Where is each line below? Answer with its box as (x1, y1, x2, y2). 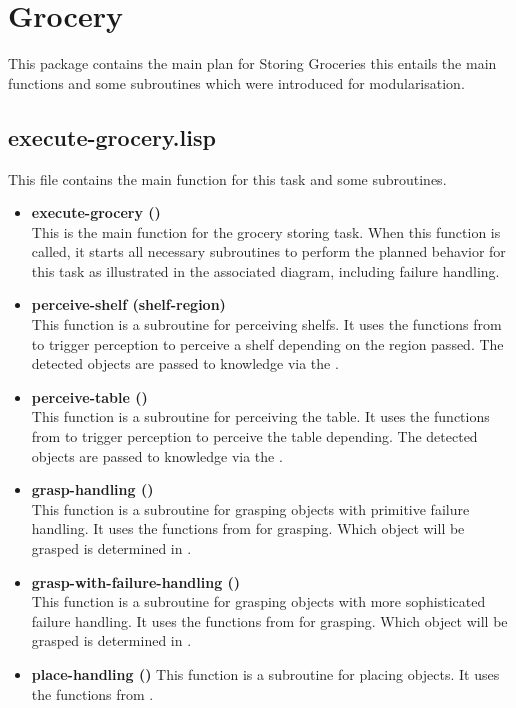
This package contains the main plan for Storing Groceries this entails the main (8, 53, 497, 74)
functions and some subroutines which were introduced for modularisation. (8, 72, 465, 93)
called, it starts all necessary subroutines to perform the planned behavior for (31, 241, 506, 262)
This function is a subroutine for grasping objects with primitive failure (31, 498, 470, 519)
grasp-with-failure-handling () (31, 571, 241, 592)
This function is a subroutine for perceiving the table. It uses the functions (31, 406, 490, 427)
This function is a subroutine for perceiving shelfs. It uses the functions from (31, 314, 502, 335)
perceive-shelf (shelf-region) (31, 294, 226, 315)
